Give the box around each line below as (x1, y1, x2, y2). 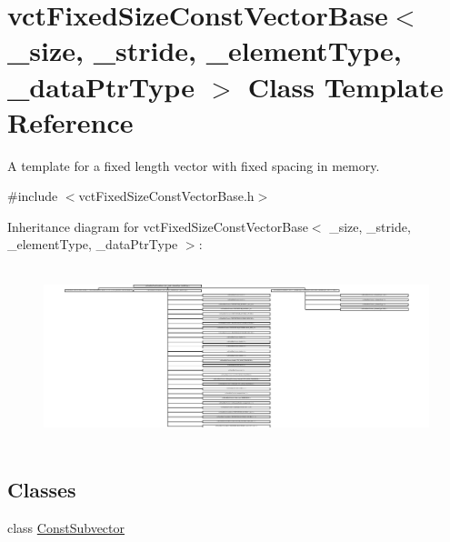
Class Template (247, 67, 444, 105)
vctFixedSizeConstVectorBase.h (78, 186, 255, 206)
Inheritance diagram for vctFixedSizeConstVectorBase (7, 216, 308, 236)
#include (7, 186, 58, 206)
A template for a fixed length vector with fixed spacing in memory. (7, 156, 380, 175)
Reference (7, 103, 134, 140)
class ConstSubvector (7, 517, 125, 537)
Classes (7, 476, 76, 504)
